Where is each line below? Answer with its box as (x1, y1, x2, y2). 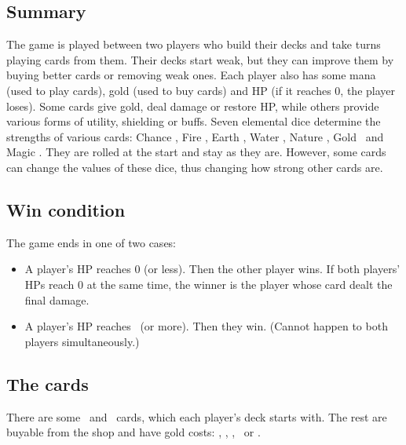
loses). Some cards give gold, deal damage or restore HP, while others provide (6, 97, 379, 114)
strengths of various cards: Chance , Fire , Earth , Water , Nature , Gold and (6, 128, 384, 144)
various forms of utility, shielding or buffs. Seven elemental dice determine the (6, 113, 381, 129)
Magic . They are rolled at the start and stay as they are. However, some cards (6, 144, 386, 160)
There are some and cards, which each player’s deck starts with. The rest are (6, 408, 387, 425)
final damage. (24, 291, 90, 308)
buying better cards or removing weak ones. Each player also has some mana (6, 67, 376, 83)
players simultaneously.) (24, 333, 140, 349)
